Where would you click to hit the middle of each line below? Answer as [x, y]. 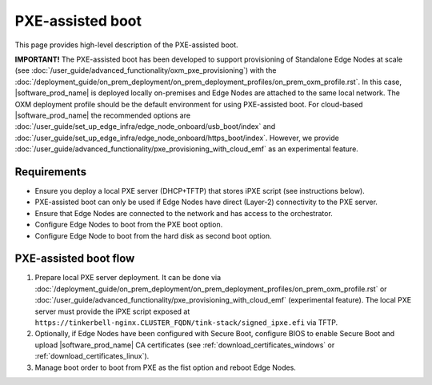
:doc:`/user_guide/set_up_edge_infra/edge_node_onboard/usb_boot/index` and [145, 126]
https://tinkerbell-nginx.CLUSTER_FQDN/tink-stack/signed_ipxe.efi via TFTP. [186, 323]
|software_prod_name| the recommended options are [103, 115]
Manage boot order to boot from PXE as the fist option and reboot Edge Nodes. [165, 367]
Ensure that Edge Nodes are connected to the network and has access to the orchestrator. [184, 213]
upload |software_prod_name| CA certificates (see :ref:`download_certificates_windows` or [185, 345]
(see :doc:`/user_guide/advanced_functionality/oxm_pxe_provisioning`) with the [146, 70]
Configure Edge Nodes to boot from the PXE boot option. [129, 225]
